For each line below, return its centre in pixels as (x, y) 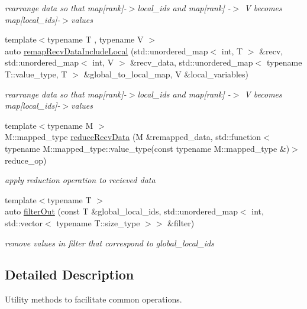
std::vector (24, 222)
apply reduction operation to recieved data (80, 180)
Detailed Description (70, 274)
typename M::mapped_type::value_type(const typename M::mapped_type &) (147, 148)
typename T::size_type (98, 222)
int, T (232, 51)
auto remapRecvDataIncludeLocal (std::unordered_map (106, 51)
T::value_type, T (36, 74)
